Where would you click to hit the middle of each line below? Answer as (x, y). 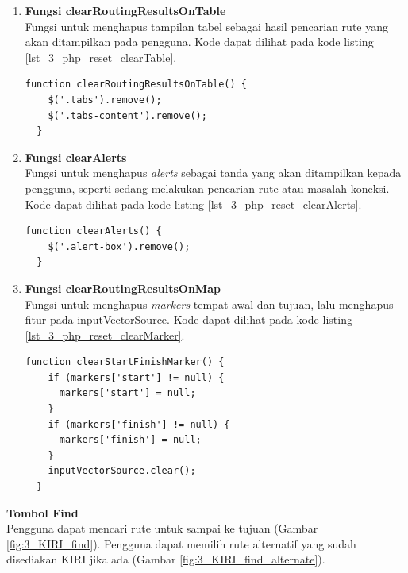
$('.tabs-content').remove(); (127, 115)
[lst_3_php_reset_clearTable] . (101, 57)
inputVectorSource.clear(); (122, 471)
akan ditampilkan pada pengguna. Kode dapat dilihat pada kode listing (199, 42)
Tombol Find (42, 512)
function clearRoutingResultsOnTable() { (136, 85)
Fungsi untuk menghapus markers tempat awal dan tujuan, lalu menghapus (209, 304)
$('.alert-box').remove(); (119, 246)
